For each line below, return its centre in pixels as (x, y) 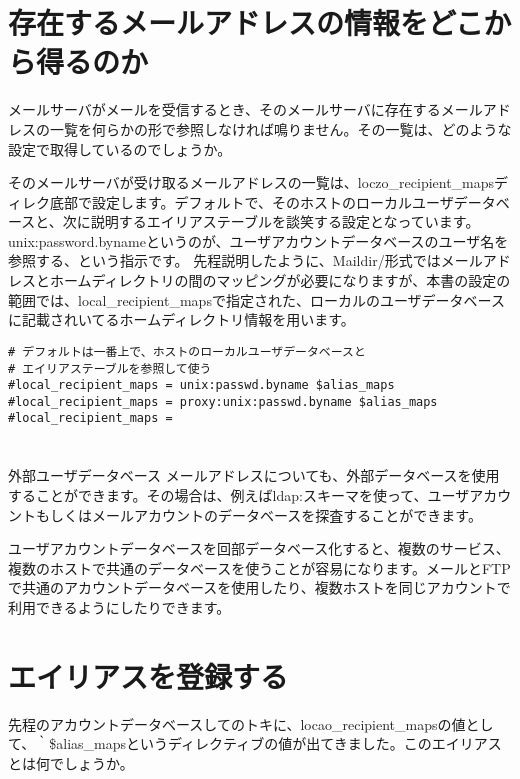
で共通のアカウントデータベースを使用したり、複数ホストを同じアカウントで (259, 587)
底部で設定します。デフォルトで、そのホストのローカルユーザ (251, 201)
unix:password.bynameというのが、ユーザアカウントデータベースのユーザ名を (258, 240)
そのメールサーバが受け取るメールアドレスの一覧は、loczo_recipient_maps (251, 182)
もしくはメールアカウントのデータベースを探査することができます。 (258, 514)
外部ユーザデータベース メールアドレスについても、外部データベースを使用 (254, 475)
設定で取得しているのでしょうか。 (120, 148)
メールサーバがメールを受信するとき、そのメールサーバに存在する (224, 109)
